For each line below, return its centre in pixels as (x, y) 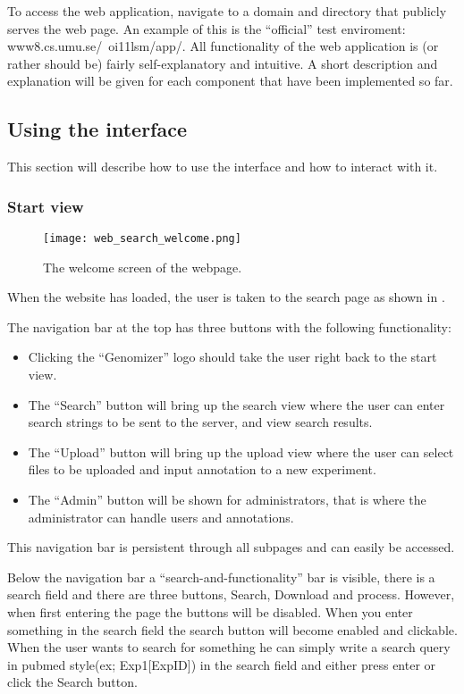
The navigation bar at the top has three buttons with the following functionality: (229, 326)
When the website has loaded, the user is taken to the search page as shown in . (226, 297)
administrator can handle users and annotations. (161, 517)
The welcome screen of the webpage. (143, 267)
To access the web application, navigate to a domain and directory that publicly (227, 11)
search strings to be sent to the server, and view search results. (200, 422)
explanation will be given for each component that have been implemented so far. (230, 81)
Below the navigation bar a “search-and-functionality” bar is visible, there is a (221, 577)
